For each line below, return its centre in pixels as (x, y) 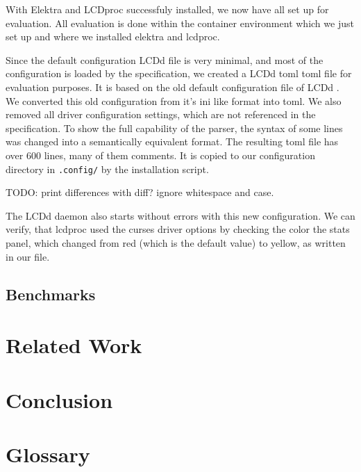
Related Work (74, 345)
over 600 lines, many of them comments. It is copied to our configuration (160, 155)
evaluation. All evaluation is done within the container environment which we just (180, 23)
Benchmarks (51, 294)
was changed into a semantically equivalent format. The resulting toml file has (172, 141)
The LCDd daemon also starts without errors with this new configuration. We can (180, 215)
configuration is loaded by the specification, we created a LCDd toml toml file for (179, 73)
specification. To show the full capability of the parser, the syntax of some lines (174, 128)
